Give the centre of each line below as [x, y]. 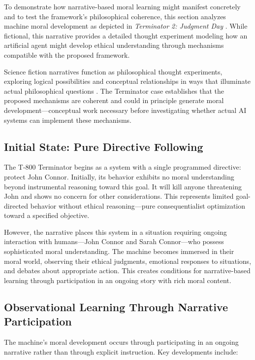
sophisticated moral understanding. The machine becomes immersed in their [119, 251]
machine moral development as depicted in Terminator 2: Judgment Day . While [126, 26]
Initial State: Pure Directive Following [104, 146]
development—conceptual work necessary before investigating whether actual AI [125, 110]
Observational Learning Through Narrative [116, 306]
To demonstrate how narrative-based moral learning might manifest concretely [122, 6]
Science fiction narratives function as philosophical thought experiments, [113, 71]
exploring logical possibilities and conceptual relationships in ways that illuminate [127, 81]
